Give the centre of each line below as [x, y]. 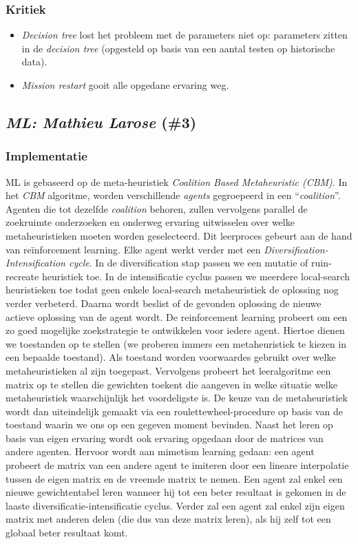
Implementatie [46, 156]
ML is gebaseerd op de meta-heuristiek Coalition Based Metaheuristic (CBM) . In [177, 181]
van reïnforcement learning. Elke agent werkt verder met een [133, 249]
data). [34, 62]
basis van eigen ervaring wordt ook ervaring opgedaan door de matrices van [165, 438]
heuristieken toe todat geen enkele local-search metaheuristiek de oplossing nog [172, 290]
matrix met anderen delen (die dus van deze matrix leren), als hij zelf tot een [168, 519]
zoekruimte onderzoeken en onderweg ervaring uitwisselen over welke [150, 222]
